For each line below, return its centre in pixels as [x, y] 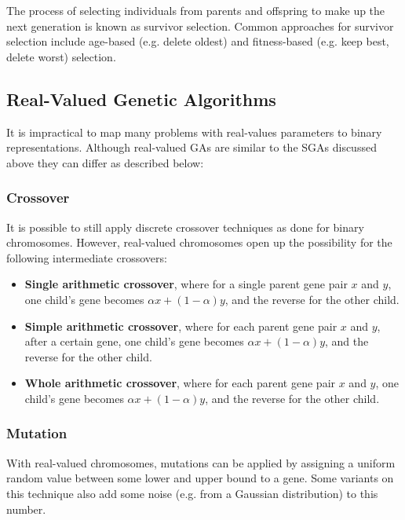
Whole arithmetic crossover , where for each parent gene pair [180, 383]
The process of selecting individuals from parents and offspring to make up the [196, 10]
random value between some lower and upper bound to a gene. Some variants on [200, 478]
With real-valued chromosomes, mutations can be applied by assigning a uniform [201, 462]
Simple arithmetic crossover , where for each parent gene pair [181, 326]
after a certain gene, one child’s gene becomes [134, 341]
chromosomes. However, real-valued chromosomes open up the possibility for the [199, 242]
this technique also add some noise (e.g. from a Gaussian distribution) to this [192, 493]
